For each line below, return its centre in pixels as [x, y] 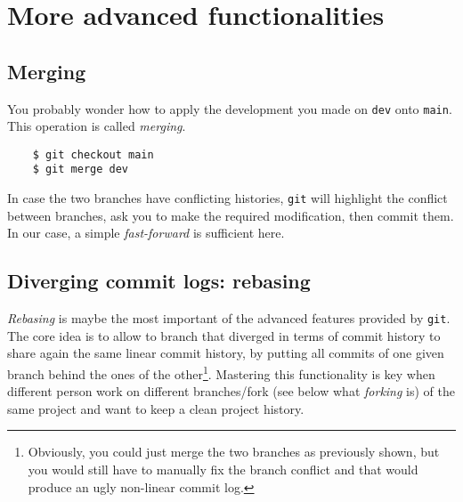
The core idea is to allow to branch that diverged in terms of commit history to [224, 335]
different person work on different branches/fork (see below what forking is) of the [231, 391]
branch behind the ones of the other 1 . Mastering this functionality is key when [221, 372]
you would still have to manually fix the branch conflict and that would [223, 470]
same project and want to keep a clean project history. [156, 408]
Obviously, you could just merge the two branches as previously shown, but [234, 452]
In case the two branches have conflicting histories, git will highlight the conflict [227, 198]
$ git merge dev [81, 170]
